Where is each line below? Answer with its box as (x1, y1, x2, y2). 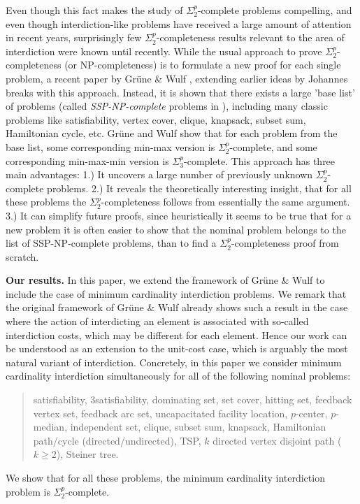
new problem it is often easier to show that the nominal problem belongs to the (6, 222, 346, 236)
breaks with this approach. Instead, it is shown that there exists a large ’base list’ (6, 85, 355, 99)
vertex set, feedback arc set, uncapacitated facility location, (33, 405, 288, 420)
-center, (295, 405, 328, 420)
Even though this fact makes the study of (6, 3, 183, 17)
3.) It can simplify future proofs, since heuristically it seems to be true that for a (6, 208, 352, 222)
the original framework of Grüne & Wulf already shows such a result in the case (6, 300, 348, 315)
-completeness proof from (231, 236, 339, 250)
